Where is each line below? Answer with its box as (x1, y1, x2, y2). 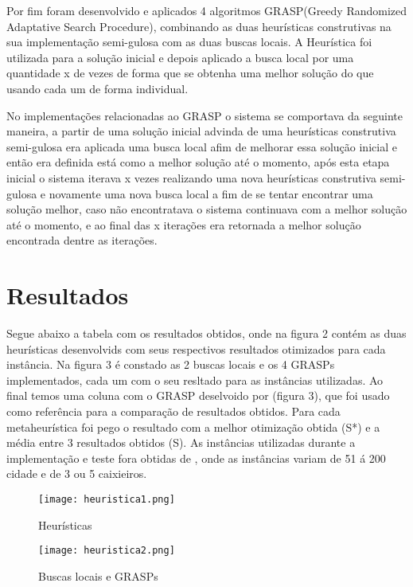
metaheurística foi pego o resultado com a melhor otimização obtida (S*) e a (6, 418, 380, 435)
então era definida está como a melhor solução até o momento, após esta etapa (6, 154, 390, 170)
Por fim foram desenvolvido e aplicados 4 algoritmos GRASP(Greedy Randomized (6, 2, 407, 18)
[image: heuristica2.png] (38, 545, 175, 557)
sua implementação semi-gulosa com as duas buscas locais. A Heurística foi (6, 33, 372, 50)
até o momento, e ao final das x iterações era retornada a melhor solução (6, 216, 361, 233)
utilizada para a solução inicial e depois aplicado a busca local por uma (6, 49, 354, 65)
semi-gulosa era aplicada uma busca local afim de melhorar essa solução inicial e (6, 138, 397, 155)
